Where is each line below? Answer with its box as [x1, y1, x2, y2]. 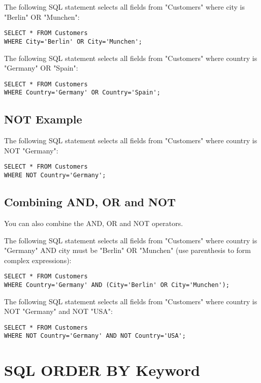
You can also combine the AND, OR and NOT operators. [4, 217, 183, 228]
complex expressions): [4, 254, 72, 265]
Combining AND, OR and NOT [4, 194, 176, 210]
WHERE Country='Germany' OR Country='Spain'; [4, 89, 160, 97]
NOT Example [4, 111, 82, 127]
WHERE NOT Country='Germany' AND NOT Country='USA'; [4, 332, 186, 340]
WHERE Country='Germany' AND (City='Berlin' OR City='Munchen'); [4, 281, 230, 289]
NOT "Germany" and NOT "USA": [4, 306, 113, 316]
